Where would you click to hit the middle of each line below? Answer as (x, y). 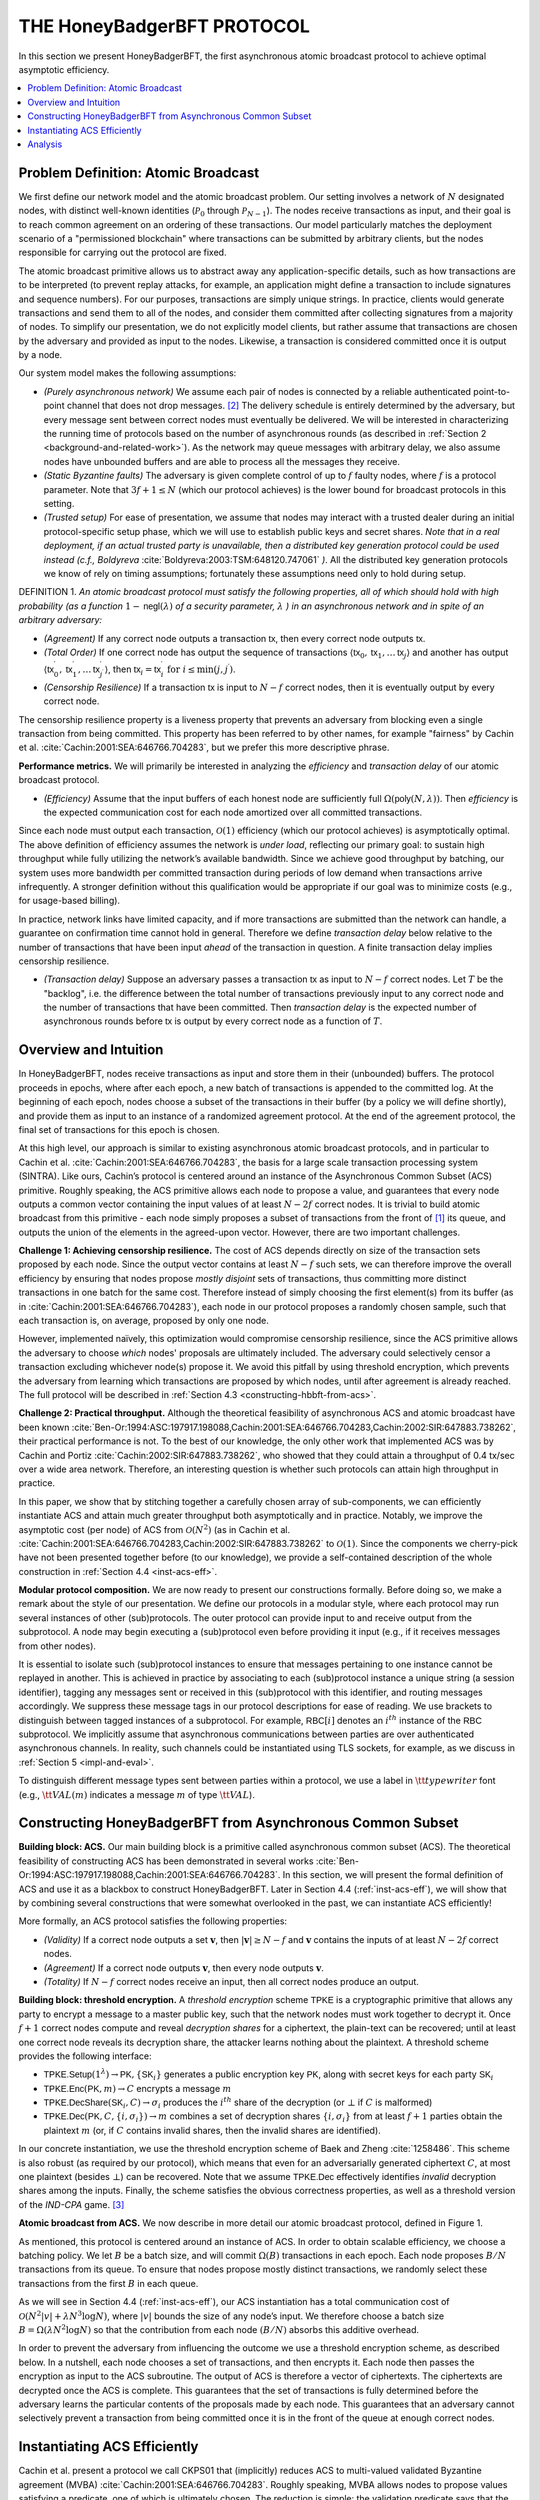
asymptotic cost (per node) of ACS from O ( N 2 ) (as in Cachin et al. (154, 1528)
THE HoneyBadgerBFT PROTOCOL (164, 26)
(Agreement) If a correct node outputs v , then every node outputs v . (183, 1967)
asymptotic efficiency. (64, 69)
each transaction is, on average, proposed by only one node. (144, 1321)
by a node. (40, 355)
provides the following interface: (85, 2056)
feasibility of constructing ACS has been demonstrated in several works (166, 1861)
